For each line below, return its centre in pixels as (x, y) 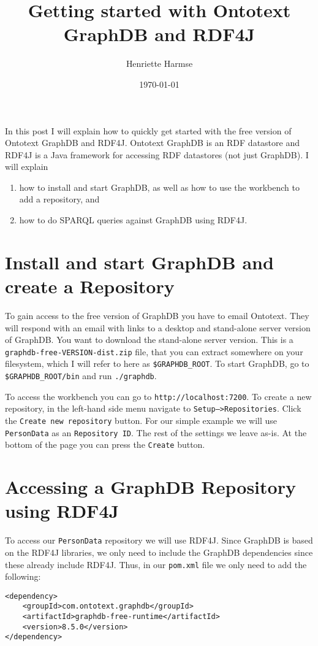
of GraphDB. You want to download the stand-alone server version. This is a (149, 340)
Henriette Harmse (159, 63)
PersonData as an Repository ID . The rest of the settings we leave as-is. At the (156, 432)
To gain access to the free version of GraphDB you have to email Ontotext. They (157, 315)
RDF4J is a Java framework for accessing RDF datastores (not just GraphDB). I (157, 154)
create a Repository (90, 286)
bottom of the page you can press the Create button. (105, 444)
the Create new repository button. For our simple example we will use (141, 421)
